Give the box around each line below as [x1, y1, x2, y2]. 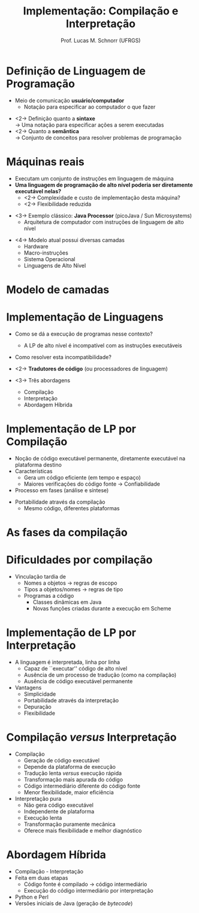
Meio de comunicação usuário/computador [14, 97, 125, 104]
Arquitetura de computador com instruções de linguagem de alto [23, 218, 184, 226]
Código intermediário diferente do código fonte [23, 782, 141, 789]
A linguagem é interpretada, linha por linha [14, 658, 120, 666]
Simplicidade [23, 690, 56, 698]
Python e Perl [14, 893, 49, 900]
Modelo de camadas [6, 283, 110, 297]
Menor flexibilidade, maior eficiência [23, 788, 114, 796]
